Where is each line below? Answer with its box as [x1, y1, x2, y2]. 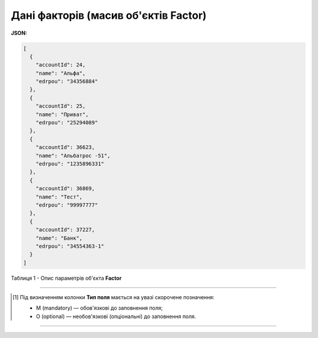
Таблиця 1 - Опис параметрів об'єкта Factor [11, 274, 122, 281]
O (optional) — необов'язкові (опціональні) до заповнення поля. [36, 313, 197, 320]
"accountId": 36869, [35, 185, 95, 192]
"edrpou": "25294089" [35, 120, 98, 126]
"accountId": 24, [35, 62, 86, 68]
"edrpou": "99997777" [35, 201, 98, 208]
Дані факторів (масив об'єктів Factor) [11, 9, 207, 22]
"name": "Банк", [35, 234, 82, 241]
